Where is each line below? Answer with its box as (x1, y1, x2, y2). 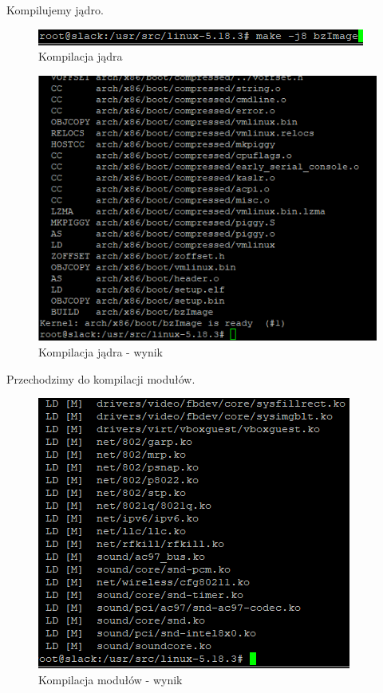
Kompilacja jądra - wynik (38, 344, 164, 360)
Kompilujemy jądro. (6, 2, 104, 18)
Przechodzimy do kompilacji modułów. (6, 370, 195, 387)
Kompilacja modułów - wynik (38, 671, 183, 687)
